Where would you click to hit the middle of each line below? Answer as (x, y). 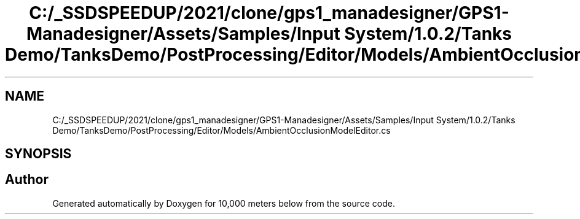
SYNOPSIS (38, 154)
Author (27, 180)
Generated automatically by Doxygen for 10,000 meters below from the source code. (224, 203)
